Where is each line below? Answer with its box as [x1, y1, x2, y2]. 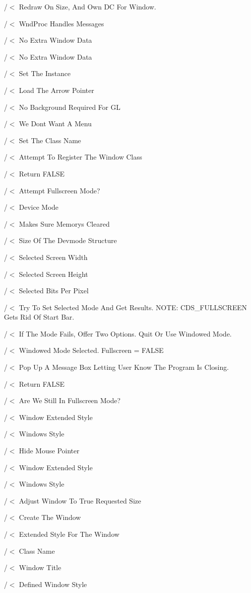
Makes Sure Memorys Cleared [19, 218, 110, 229]
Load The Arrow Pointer [19, 85, 94, 95]
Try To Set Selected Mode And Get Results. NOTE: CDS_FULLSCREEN [19, 302, 247, 312]
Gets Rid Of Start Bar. [4, 312, 74, 322]
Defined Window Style [19, 579, 87, 589]
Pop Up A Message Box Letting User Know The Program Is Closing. [19, 362, 229, 372]
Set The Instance [19, 68, 71, 79]
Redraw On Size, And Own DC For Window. [19, 1, 156, 11]
